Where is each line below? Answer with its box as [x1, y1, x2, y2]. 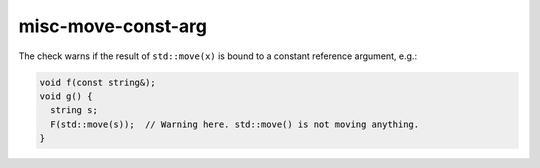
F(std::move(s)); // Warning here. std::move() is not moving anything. [50, 118, 420, 130]
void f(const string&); [39, 76, 157, 88]
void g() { [39, 90, 93, 102]
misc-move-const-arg [18, 15, 207, 37]
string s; [50, 105, 99, 116]
